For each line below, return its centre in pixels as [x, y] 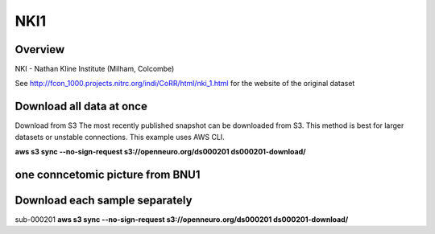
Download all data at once [81, 107]
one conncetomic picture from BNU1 [108, 174]
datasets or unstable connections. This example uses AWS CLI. [120, 137]
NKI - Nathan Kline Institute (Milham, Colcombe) [95, 69]
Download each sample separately [104, 200]
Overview [40, 49]
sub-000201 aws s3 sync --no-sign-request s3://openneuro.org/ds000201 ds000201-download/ [182, 220]
